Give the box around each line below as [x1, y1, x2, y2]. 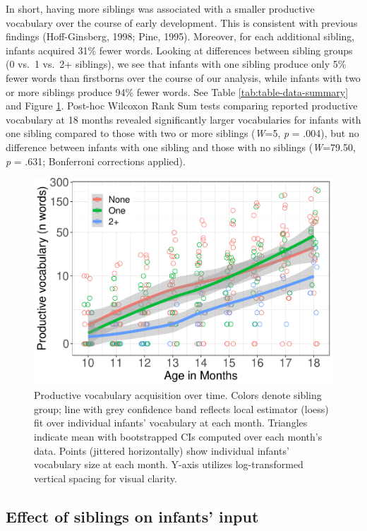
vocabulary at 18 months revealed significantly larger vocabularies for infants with [6, 112, 361, 126]
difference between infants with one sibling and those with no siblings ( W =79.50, [6, 139, 356, 154]
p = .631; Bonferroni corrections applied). [6, 153, 186, 168]
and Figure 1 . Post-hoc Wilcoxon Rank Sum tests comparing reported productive [6, 98, 358, 113]
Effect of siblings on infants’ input [6, 505, 259, 527]
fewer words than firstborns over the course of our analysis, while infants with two [6, 70, 361, 85]
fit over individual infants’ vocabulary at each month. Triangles [34, 415, 308, 430]
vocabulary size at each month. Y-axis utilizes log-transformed [34, 457, 303, 472]
